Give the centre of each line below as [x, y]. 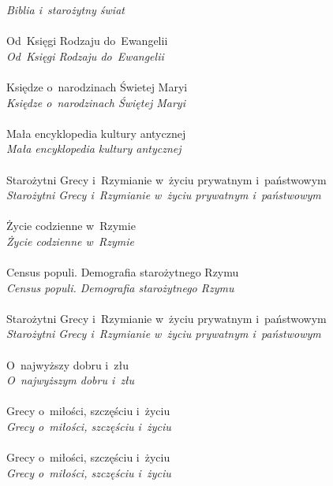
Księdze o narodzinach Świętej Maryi [96, 102]
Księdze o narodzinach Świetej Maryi [97, 86]
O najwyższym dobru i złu [71, 380]
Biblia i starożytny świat [65, 9]
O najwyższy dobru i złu [67, 364]
